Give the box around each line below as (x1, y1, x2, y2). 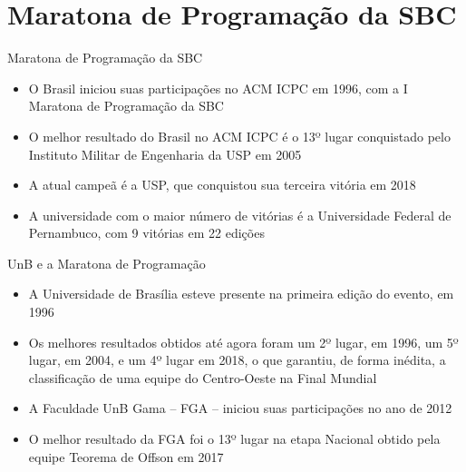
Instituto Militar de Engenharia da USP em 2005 (28, 144, 302, 163)
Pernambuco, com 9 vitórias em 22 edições (28, 223, 265, 242)
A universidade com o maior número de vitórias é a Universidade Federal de (28, 205, 451, 224)
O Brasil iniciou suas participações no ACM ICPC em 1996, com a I (28, 78, 408, 97)
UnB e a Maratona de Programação (7, 253, 206, 272)
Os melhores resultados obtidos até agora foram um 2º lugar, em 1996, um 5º (28, 332, 459, 351)
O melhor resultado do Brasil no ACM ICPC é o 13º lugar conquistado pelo (28, 126, 451, 145)
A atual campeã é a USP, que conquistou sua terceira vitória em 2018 (28, 175, 416, 194)
